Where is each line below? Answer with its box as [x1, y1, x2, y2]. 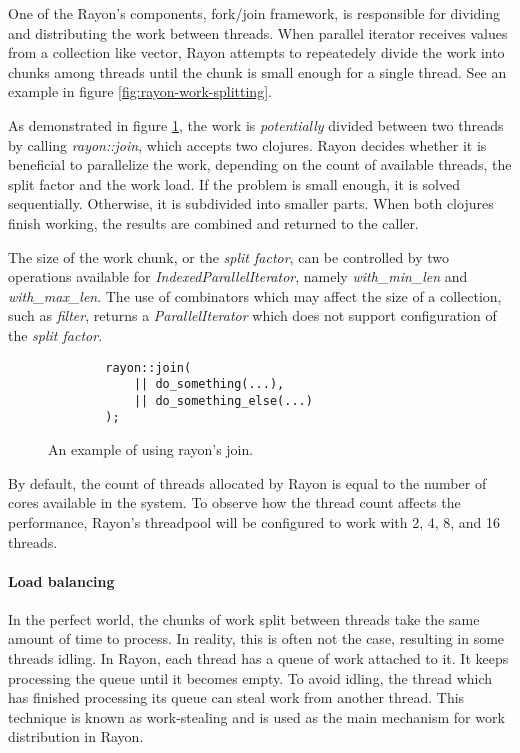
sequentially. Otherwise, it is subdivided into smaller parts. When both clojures [8, 193, 494, 214]
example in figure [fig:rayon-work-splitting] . [8, 81, 272, 102]
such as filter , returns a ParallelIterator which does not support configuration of [8, 305, 497, 326]
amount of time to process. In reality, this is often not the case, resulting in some [8, 628, 505, 649]
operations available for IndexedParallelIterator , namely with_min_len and [8, 266, 468, 287]
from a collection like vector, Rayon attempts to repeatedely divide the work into [8, 42, 505, 63]
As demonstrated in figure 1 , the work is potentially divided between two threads [8, 114, 504, 135]
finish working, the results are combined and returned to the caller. [8, 212, 419, 233]
